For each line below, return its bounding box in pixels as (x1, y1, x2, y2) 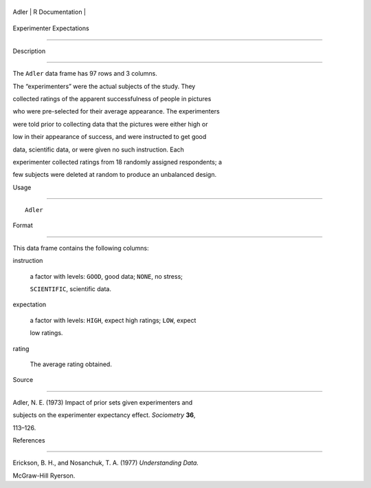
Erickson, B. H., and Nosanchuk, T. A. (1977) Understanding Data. (12, 458, 199, 467)
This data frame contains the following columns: (12, 244, 149, 252)
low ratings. (30, 329, 63, 337)
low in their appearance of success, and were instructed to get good (12, 133, 207, 141)
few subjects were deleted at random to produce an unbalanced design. (12, 171, 217, 179)
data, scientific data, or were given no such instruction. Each (12, 145, 185, 153)
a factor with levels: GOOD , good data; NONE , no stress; (30, 272, 183, 280)
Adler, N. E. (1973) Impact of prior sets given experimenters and (12, 398, 193, 406)
